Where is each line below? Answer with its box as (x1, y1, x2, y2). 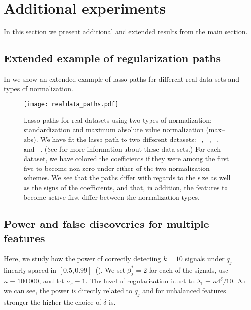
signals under (185, 253, 225, 263)
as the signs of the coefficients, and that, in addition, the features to (24, 182, 228, 192)
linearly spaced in (4, 264, 57, 275)
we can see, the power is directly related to (4, 285, 132, 295)
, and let (39, 276, 64, 286)
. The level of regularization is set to (85, 276, 195, 286)
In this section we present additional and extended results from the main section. (4, 27, 248, 37)
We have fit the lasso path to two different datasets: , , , (40, 134, 219, 144)
